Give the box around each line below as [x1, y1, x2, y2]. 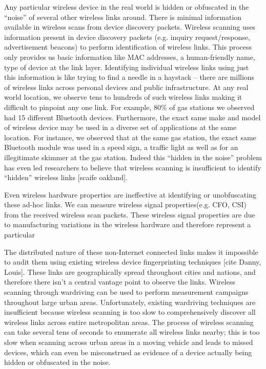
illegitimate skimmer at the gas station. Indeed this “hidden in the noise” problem [4, 151, 262, 162]
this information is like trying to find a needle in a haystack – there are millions [4, 72, 255, 82]
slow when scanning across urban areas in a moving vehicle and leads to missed [4, 337, 253, 347]
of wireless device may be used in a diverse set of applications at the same [4, 122, 237, 133]
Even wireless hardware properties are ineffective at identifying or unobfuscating [4, 189, 256, 200]
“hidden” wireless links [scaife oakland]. [4, 172, 128, 183]
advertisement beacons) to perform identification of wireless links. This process [4, 41, 252, 52]
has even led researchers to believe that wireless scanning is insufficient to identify [4, 162, 261, 172]
